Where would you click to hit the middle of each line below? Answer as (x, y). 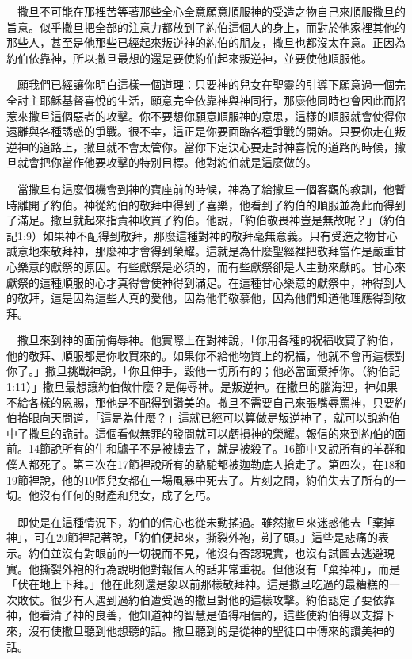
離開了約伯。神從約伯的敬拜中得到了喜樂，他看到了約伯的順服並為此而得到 (211, 204)
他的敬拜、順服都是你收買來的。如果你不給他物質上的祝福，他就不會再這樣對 (206, 355)
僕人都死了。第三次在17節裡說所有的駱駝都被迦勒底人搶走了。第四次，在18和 (206, 464)
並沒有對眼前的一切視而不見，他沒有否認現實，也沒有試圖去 (206, 553)
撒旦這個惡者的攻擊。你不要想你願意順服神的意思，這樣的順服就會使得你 (217, 115)
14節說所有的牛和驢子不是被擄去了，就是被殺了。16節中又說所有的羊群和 (217, 448)
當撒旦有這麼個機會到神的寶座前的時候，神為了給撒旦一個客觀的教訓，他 (206, 188)
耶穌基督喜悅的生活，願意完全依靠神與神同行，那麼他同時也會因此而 (217, 100)
